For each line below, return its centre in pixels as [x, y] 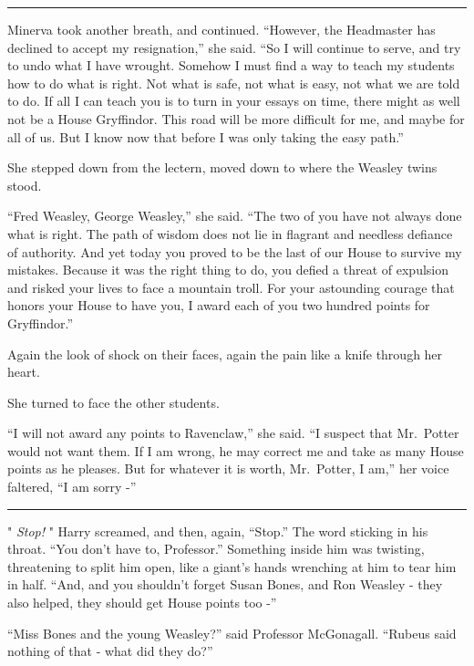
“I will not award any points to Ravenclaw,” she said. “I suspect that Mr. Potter [233, 433]
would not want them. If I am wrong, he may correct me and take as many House [236, 450]
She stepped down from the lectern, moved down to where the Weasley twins [222, 167]
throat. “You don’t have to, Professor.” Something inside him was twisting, [216, 549]
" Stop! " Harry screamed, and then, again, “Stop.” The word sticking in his [218, 531]
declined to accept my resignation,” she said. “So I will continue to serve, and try [234, 47]
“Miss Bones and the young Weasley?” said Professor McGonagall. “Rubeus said [232, 633]
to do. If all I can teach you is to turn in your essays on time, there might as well [234, 101]
